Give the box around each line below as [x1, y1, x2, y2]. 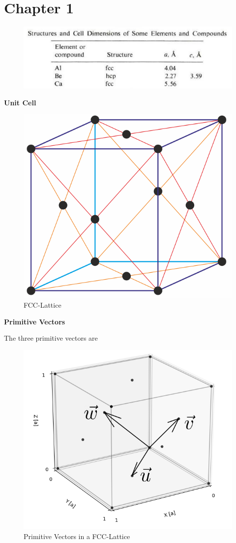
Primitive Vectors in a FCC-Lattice [24, 531, 130, 541]
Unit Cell [4, 97, 36, 107]
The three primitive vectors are [4, 333, 98, 343]
